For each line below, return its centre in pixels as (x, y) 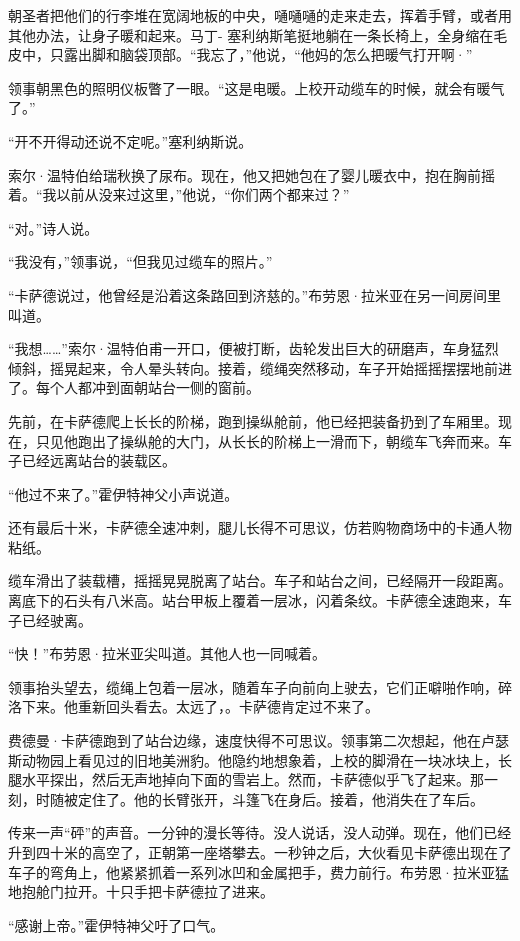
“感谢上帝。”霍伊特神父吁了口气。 (116, 924)
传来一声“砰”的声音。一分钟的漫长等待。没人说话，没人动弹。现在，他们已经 (260, 832)
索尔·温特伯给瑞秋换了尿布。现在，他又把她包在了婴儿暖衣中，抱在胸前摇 (251, 174)
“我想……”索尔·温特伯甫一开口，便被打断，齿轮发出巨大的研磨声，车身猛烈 (253, 348)
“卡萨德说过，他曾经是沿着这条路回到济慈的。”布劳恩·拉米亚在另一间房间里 (255, 294)
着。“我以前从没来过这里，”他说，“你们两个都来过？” (179, 194)
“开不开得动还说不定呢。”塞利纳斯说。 (130, 140)
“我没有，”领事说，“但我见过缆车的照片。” (140, 261)
